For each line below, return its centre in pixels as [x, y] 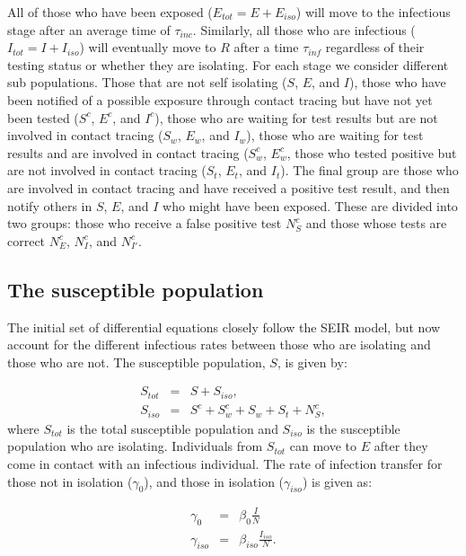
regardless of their [375, 47]
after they [401, 446]
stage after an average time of [89, 29]
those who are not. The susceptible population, [136, 362]
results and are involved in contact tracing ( [128, 152]
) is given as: [337, 481]
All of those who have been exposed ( [110, 12]
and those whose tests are [376, 223]
